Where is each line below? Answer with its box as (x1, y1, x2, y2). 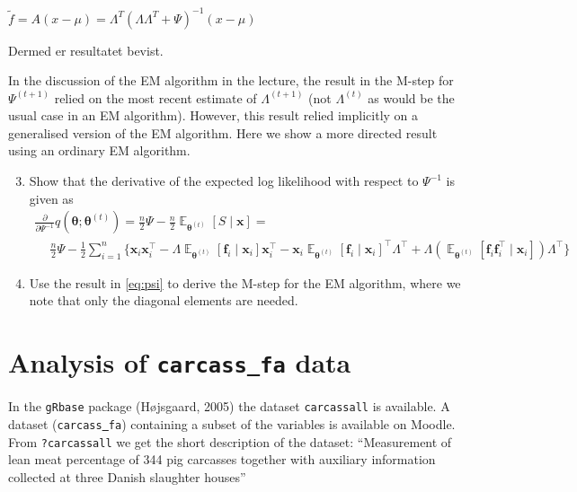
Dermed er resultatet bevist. (8, 40, 164, 59)
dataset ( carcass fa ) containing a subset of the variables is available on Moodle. (8, 414, 456, 433)
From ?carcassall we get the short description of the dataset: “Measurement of (8, 432, 452, 451)
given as (29, 189, 74, 207)
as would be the (368, 88, 455, 107)
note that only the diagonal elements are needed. (29, 291, 298, 310)
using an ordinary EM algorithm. (8, 141, 191, 160)
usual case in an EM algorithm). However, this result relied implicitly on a (8, 106, 419, 125)
